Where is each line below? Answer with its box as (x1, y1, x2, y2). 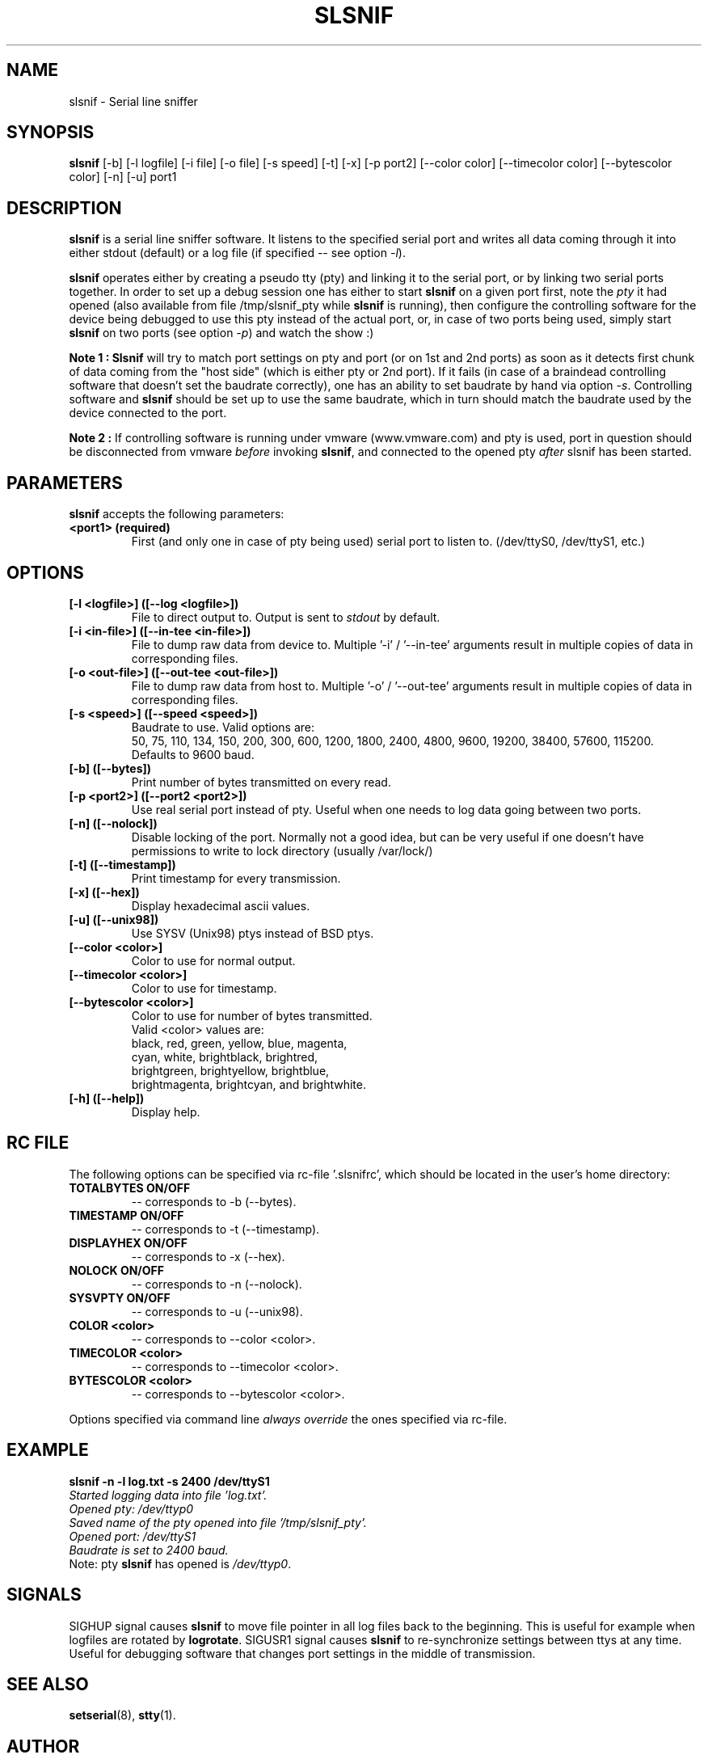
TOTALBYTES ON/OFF (69, 1180, 191, 1195)
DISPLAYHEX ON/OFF (69, 1235, 188, 1250)
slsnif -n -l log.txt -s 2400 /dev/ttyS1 (69, 1474, 270, 1488)
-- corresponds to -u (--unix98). (131, 1304, 303, 1318)
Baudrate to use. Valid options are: (131, 719, 315, 734)
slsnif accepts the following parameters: (69, 507, 284, 521)
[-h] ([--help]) (69, 1090, 145, 1105)
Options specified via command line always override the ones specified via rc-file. (69, 1411, 508, 1426)
